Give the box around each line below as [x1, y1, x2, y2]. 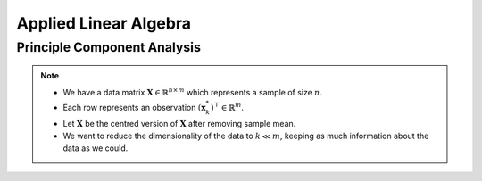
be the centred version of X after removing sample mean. [85, 118, 296, 128]
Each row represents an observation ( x [62, 102, 206, 112]
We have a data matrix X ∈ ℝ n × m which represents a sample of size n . [62, 86, 323, 97]
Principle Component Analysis [16, 39, 201, 55]
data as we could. [62, 143, 129, 153]
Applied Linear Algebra [16, 13, 192, 33]
